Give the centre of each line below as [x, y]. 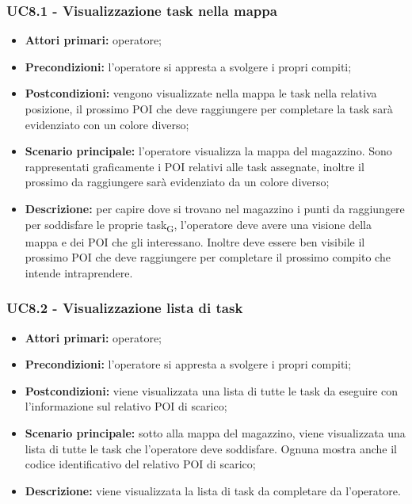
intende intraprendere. [79, 272]
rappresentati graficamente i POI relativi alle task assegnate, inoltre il [195, 166]
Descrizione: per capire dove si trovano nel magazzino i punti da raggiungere [215, 208]
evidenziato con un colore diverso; [107, 124]
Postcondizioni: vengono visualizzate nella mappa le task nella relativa [201, 93]
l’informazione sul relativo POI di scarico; [126, 406]
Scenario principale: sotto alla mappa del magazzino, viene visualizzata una [215, 433]
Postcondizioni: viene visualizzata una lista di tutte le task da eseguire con [212, 390]
